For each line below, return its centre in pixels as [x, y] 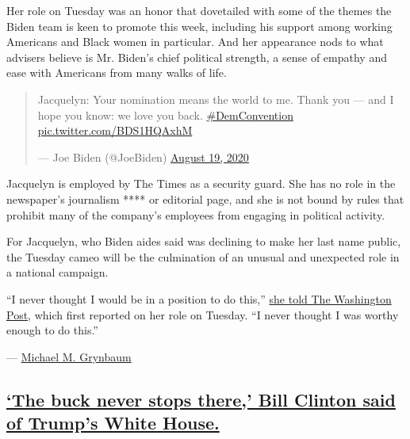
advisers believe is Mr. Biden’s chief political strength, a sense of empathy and [197, 57]
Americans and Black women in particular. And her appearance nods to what [195, 42]
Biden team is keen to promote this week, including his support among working [199, 26]
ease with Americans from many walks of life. [117, 73]
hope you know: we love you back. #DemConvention [165, 115]
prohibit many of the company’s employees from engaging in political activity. [196, 214]
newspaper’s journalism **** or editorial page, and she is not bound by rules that [205, 199]
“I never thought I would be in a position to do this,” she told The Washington [199, 298]
